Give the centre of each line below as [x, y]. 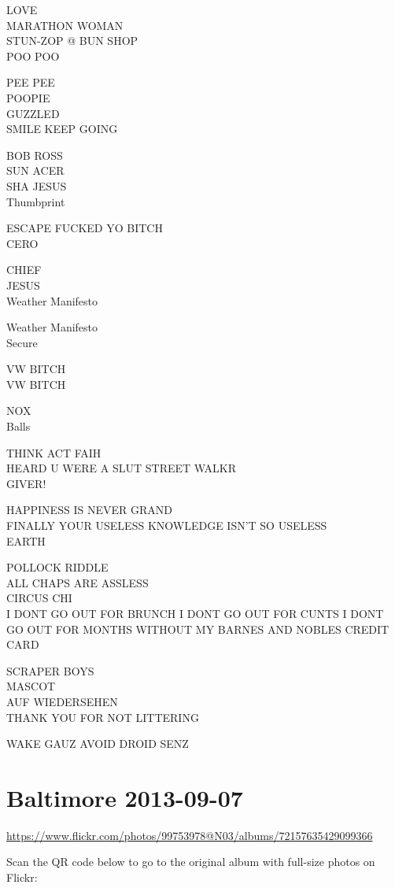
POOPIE [28, 97]
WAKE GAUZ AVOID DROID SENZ [98, 744]
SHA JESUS [37, 185]
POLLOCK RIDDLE [57, 567]
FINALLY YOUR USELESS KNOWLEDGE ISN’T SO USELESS [167, 525]
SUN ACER [35, 170]
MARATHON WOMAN [65, 25]
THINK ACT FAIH [54, 452]
